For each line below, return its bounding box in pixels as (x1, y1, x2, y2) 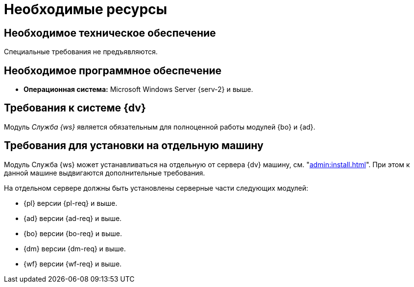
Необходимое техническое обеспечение (4, 26, 216, 39)
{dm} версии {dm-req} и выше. (24, 244, 126, 253)
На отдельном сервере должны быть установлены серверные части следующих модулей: (4, 183, 309, 192)
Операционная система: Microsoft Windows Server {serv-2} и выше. (24, 85, 253, 94)
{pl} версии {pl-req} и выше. (24, 199, 118, 207)
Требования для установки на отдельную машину (4, 139, 264, 152)
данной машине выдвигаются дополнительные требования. (4, 168, 205, 177)
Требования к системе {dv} (4, 102, 146, 114)
